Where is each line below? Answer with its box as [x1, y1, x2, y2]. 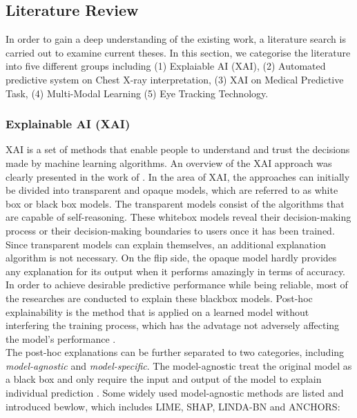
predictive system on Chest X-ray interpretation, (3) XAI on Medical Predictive [6, 72, 344, 86]
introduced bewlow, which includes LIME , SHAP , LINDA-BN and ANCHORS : [6, 399, 340, 413]
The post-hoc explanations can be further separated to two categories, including [6, 345, 345, 359]
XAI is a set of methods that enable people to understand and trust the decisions [6, 142, 350, 157]
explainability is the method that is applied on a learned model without [6, 304, 309, 319]
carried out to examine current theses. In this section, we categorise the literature [6, 45, 351, 59]
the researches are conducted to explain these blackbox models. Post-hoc [6, 290, 313, 305]
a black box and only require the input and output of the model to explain [6, 372, 322, 386]
